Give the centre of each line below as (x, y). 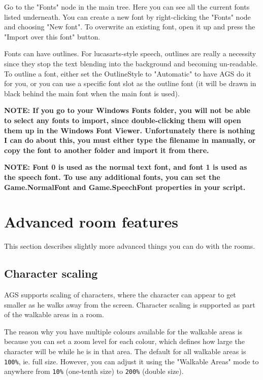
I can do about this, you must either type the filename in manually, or (130, 140)
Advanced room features (91, 222)
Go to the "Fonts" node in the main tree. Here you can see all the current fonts (127, 7)
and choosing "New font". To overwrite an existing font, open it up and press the (130, 27)
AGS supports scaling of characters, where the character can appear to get (120, 295)
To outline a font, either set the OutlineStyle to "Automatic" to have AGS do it (128, 73)
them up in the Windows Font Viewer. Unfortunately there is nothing (129, 130)
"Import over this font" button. (52, 36)
